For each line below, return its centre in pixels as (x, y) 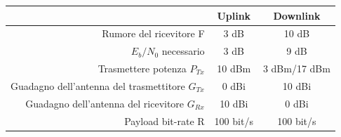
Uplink (234, 15)
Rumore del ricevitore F (153, 33)
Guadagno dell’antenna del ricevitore (105, 103)
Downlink (297, 15)
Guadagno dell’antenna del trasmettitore (98, 85)
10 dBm (234, 68)
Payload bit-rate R (165, 120)
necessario (183, 51)
